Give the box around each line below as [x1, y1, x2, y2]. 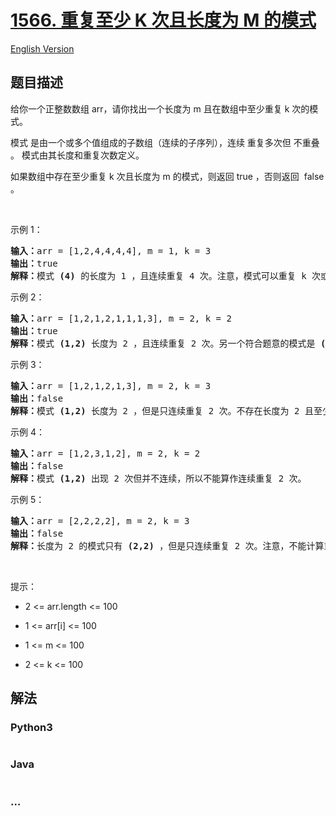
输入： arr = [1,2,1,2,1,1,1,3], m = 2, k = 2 [10, 312, 232, 324]
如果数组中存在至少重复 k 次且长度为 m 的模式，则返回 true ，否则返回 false [10, 170, 325, 182]
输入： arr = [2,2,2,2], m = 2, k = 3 [10, 515, 190, 526]
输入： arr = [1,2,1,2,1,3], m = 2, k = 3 [10, 380, 212, 391]
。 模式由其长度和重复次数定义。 [10, 149, 145, 161]
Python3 [10, 721, 53, 735]
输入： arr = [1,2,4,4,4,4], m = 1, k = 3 [10, 245, 212, 256]
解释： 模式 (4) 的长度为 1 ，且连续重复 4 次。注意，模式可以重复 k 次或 [10, 270, 330, 281]
